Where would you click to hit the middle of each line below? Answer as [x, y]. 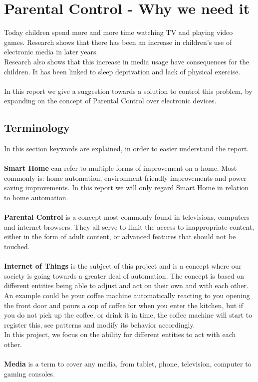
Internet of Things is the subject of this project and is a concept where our [123, 266]
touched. [17, 246]
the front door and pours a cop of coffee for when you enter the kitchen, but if [124, 305]
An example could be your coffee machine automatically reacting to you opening [127, 295]
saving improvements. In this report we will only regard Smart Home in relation [127, 188]
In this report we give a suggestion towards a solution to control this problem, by [128, 91]
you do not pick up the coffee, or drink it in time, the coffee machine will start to [128, 315]
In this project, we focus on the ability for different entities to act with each [120, 334]
